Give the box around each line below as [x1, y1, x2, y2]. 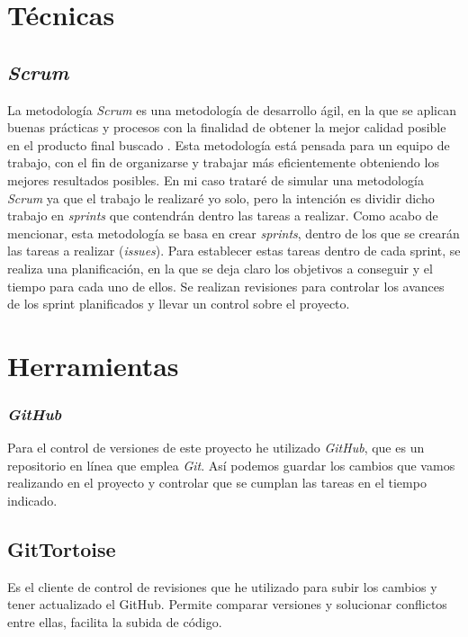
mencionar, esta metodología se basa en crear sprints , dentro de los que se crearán [7, 223, 460, 242]
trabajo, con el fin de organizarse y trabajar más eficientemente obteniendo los [7, 153, 439, 172]
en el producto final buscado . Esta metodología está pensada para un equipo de [7, 135, 450, 154]
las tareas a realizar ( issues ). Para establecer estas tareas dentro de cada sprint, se [7, 241, 461, 260]
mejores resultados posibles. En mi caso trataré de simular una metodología [7, 170, 424, 189]
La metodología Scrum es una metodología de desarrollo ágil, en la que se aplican [7, 100, 456, 119]
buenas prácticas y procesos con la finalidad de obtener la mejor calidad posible [7, 118, 446, 137]
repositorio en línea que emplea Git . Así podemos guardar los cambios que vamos [7, 455, 455, 474]
